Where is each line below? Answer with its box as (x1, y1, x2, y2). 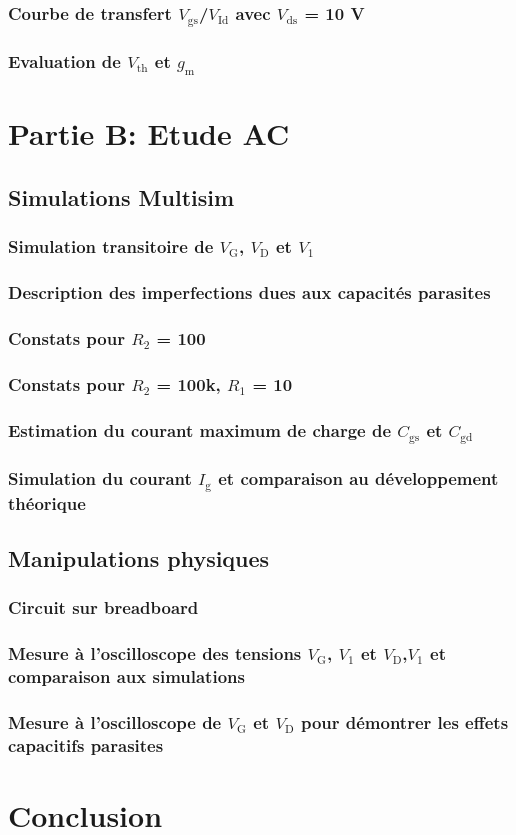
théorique (8, 490, 86, 515)
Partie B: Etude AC (8, 113, 290, 154)
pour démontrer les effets (300, 709, 509, 734)
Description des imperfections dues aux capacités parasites (8, 280, 491, 305)
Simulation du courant (8, 465, 192, 490)
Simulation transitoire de (8, 234, 214, 259)
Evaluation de (8, 48, 121, 73)
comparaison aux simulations (8, 663, 245, 688)
